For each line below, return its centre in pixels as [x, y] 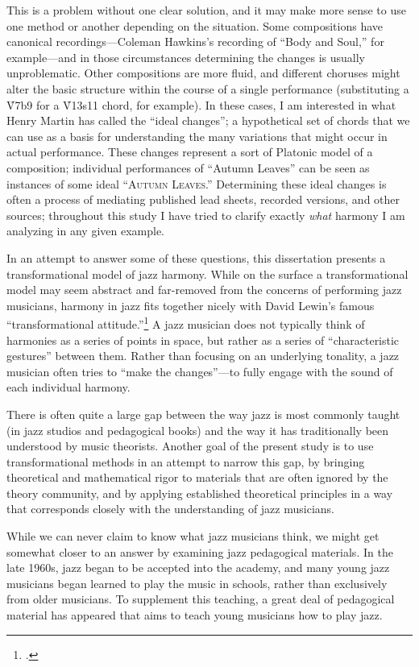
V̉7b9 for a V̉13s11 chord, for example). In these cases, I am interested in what [201, 104]
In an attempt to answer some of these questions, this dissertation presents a [196, 257]
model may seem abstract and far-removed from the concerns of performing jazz [204, 290]
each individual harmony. [68, 387]
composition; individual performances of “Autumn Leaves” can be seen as [188, 167]
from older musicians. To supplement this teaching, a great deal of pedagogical [201, 599]
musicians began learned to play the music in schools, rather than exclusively [197, 583]
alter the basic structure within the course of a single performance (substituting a [208, 88]
